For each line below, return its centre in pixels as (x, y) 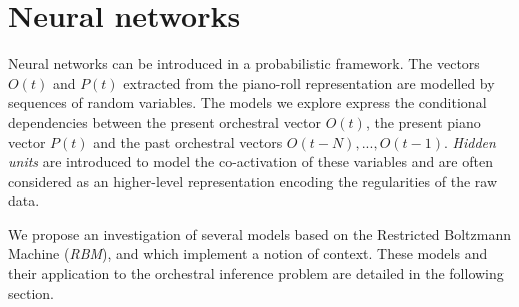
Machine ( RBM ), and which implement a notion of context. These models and (248, 253)
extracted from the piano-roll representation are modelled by (309, 82)
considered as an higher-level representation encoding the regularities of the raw (253, 180)
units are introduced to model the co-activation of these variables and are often (250, 161)
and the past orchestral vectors (188, 141)
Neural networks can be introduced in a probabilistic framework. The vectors (244, 63)
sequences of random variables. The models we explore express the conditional (247, 102)
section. (31, 292)
